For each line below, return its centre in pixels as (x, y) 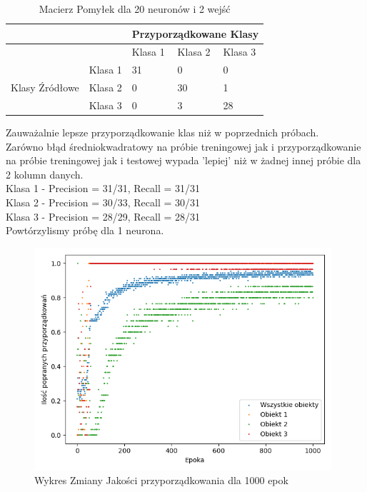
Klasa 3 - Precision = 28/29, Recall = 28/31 (103, 216)
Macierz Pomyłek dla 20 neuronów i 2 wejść (135, 9)
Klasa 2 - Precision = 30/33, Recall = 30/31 (103, 202)
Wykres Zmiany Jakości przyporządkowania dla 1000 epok (161, 480)
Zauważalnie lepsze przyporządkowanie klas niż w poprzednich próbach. (162, 132)
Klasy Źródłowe (45, 87)
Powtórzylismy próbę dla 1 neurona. (85, 230)
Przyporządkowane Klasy (195, 33)
